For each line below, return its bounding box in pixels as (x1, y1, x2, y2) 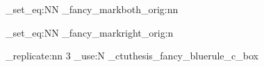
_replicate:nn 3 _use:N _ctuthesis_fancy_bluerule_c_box (6, 48, 258, 63)
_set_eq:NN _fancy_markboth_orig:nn (6, 2, 179, 16)
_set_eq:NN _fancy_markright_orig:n (6, 25, 174, 39)
